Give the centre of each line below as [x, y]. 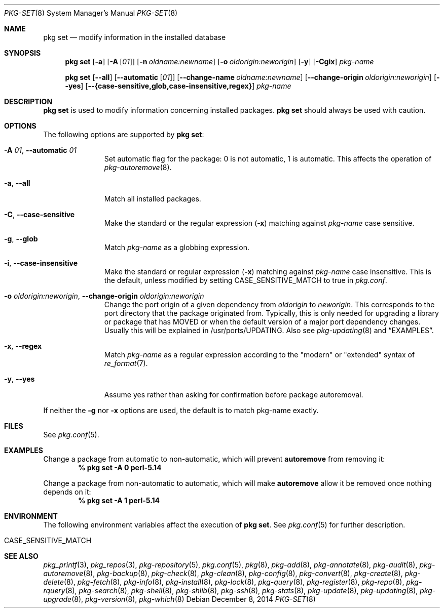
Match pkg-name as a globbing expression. [177, 247]
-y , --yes [20, 379]
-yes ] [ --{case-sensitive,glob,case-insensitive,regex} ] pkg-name [178, 86]
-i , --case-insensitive [41, 263]
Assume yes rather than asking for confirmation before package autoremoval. [234, 395]
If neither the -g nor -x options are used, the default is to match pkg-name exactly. [181, 410]
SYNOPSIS [23, 53]
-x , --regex [23, 346]
